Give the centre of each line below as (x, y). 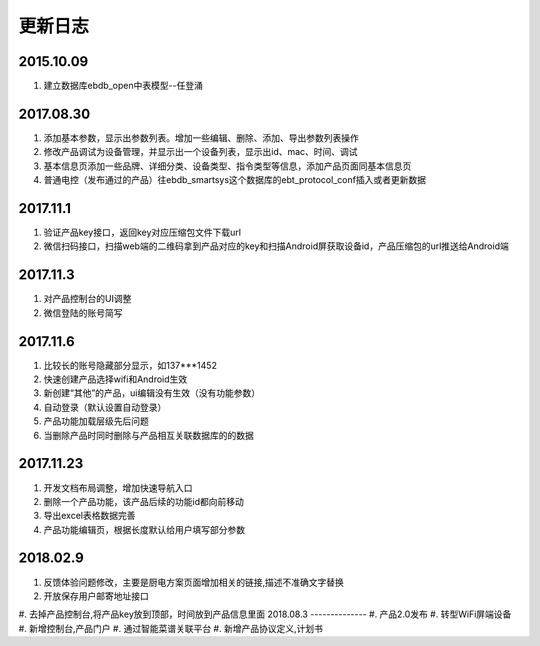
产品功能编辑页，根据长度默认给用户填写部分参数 (144, 529)
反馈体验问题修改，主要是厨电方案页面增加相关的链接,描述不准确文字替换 (194, 582)
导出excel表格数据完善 (89, 516)
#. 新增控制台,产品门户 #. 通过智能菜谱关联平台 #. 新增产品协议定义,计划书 (171, 628)
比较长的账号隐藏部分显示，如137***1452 (130, 365)
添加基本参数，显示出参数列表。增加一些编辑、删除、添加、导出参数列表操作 (201, 137)
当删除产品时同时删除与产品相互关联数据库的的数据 (148, 435)
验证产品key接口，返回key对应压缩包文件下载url (142, 232)
